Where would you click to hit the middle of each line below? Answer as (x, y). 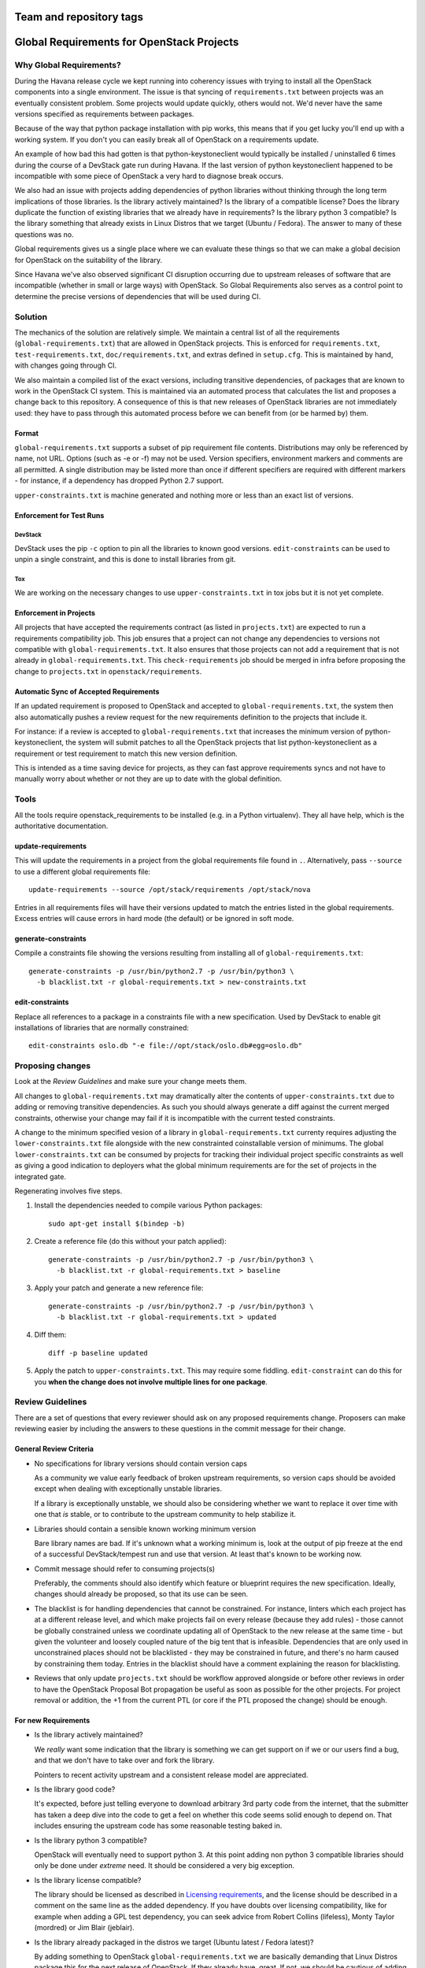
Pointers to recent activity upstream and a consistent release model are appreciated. (171, 1774)
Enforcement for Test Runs (59, 515)
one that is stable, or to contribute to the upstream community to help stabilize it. (165, 1515)
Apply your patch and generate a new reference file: (119, 1288)
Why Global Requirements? (68, 65)
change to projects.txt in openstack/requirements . (108, 671)
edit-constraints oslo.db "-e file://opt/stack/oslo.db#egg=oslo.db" (166, 1046)
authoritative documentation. (61, 826)
